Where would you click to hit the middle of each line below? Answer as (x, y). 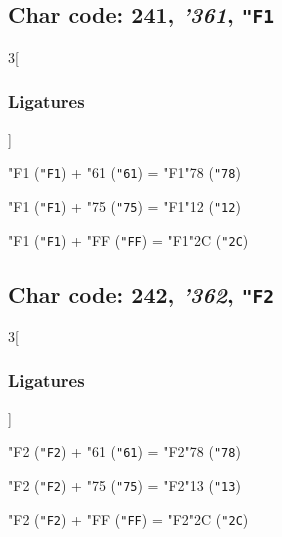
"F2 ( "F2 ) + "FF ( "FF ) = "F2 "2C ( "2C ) (128, 518)
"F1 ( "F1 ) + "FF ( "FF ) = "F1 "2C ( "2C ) (128, 239)
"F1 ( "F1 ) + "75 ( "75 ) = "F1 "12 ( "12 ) (124, 205)
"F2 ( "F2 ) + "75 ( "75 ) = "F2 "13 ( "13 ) (124, 485)
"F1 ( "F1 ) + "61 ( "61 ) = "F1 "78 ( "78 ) (124, 172)
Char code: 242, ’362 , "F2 (141, 293)
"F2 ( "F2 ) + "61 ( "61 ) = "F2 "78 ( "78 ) (124, 451)
